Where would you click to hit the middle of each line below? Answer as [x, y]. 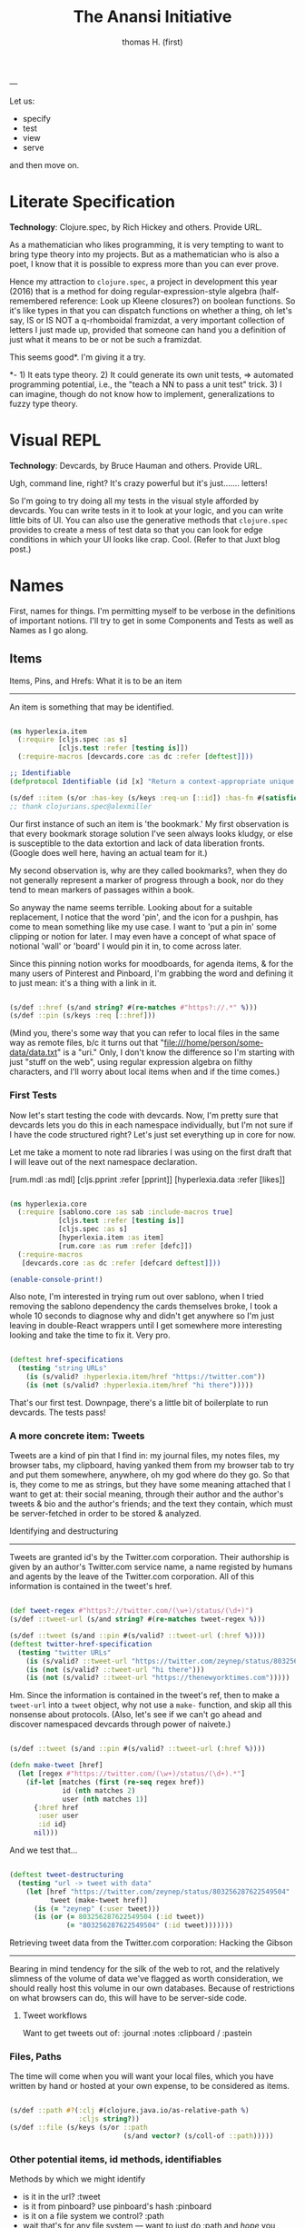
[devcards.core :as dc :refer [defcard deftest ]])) [121, 1263]
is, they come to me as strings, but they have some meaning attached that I [150, 1485]
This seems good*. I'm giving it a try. [78, 357]
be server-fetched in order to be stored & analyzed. [105, 1514]
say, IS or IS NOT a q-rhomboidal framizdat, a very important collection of [147, 320]
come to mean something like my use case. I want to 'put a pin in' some [143, 926]
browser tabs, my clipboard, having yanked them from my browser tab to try [152, 1466]
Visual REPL [55, 440]
